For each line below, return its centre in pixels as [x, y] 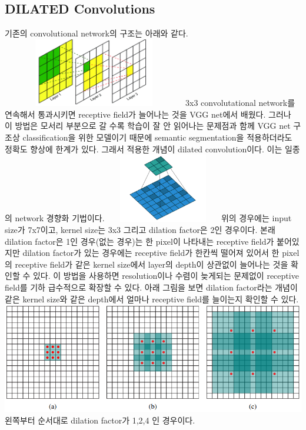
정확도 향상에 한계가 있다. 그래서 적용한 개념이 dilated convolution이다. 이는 [144, 149]
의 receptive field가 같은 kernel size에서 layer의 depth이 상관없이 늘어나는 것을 [147, 264]
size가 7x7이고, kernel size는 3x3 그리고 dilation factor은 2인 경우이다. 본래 [140, 230]
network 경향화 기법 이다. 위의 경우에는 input [153, 218]
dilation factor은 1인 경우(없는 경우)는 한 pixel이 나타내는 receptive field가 [139, 241]
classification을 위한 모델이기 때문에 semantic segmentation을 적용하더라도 [157, 137]
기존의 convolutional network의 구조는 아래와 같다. [97, 33]
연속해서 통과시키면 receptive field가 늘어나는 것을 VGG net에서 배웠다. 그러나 [148, 114]
